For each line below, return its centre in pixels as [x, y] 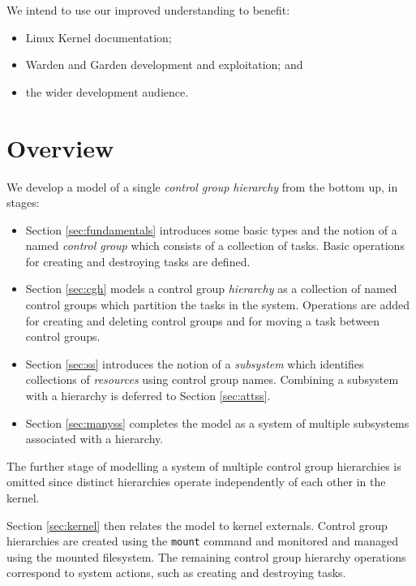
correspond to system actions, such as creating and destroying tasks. [176, 573]
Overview [60, 147]
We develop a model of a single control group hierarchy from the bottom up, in [202, 186]
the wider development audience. [107, 91]
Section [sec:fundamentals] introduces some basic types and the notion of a [211, 229]
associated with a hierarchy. [94, 439]
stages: [23, 203]
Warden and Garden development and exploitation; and [164, 65]
